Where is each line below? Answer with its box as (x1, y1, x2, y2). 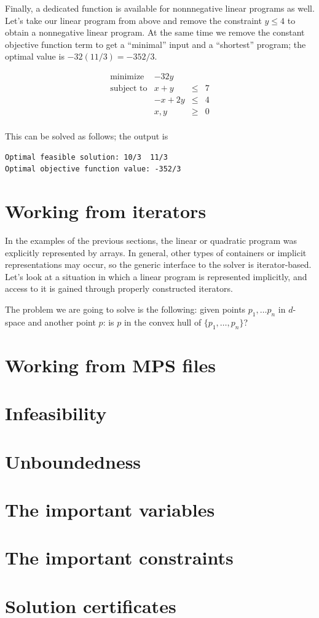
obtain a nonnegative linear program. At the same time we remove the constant (5, 26, 305, 39)
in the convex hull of (124, 315, 202, 328)
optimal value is (5, 50, 65, 63)
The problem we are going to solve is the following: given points (5, 303, 246, 315)
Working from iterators (5, 198, 207, 224)
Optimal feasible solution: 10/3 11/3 (5, 152, 168, 162)
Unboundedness (5, 448, 141, 474)
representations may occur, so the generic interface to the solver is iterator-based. (5, 258, 312, 271)
